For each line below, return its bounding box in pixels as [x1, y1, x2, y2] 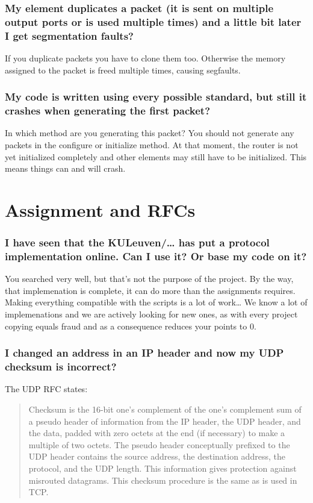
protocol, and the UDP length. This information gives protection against [28, 461, 297, 474]
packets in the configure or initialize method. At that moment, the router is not [5, 138, 299, 151]
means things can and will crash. [5, 162, 126, 175]
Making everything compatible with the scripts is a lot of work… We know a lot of [5, 296, 308, 308]
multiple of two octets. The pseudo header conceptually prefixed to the [28, 438, 290, 451]
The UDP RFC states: [5, 383, 88, 395]
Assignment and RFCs [5, 197, 196, 222]
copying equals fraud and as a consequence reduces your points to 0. [5, 319, 256, 332]
